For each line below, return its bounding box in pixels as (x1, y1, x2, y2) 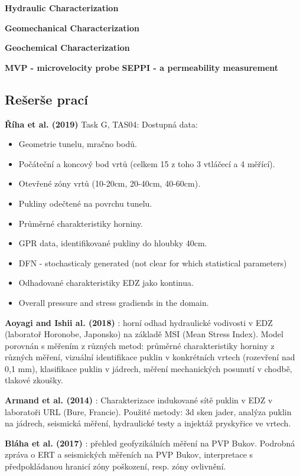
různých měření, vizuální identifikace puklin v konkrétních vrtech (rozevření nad (5, 351, 295, 363)
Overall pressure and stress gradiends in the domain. (18, 296, 209, 308)
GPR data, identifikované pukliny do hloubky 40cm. (18, 237, 207, 249)
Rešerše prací (5, 90, 88, 108)
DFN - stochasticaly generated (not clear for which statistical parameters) (18, 256, 287, 269)
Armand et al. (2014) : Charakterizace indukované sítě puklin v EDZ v (5, 394, 273, 406)
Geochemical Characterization (5, 41, 130, 54)
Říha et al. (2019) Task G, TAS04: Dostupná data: (5, 118, 198, 130)
